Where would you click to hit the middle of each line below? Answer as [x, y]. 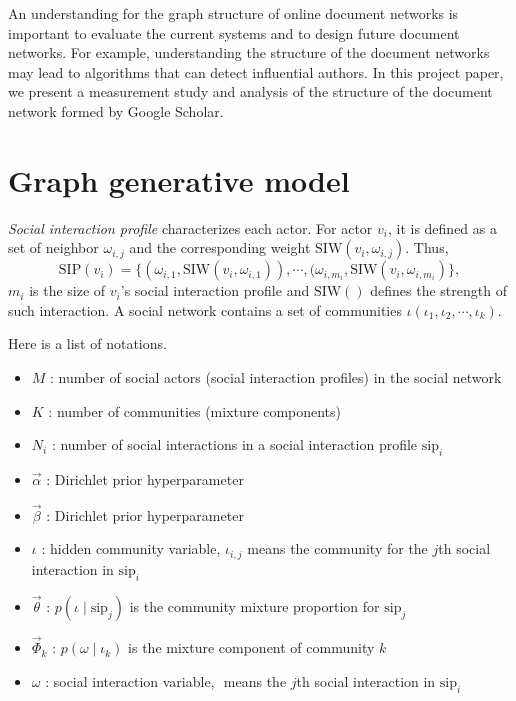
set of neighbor [53, 247]
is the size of [67, 290]
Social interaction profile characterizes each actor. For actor [190, 227]
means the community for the [337, 548]
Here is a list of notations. [87, 343]
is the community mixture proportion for [254, 605]
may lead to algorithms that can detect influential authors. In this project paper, [256, 71]
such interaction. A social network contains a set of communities [205, 309]
